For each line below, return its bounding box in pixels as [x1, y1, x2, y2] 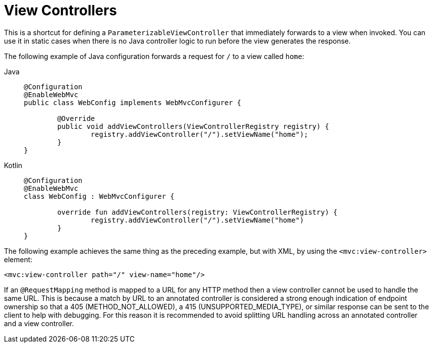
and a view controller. [4, 319, 74, 328]
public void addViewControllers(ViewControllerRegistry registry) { [57, 122, 329, 130]
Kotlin [4, 161, 22, 170]
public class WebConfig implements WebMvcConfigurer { [24, 98, 242, 107]
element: [4, 255, 33, 264]
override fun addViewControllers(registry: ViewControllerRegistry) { [57, 208, 338, 216]
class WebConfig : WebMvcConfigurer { [24, 192, 175, 200]
